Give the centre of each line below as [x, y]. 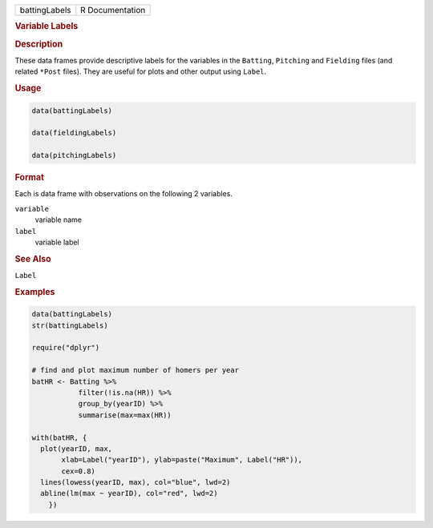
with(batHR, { [59, 437]
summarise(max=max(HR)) [125, 415]
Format [29, 178]
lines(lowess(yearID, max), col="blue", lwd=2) [136, 482]
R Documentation [113, 10]
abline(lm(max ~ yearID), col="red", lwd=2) [129, 494]
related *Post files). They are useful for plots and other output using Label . [141, 71]
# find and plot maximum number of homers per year [136, 370]
